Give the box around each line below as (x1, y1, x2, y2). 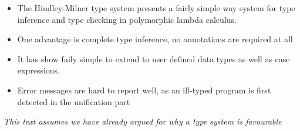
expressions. (17, 64, 60, 76)
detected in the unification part (17, 95, 130, 108)
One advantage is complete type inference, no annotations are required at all (17, 33, 293, 45)
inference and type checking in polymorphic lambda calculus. (17, 13, 237, 25)
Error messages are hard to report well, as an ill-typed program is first (17, 83, 271, 96)
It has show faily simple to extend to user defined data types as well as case (17, 52, 290, 65)
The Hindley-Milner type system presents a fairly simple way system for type (17, 2, 295, 14)
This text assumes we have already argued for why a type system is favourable (4, 115, 282, 127)
